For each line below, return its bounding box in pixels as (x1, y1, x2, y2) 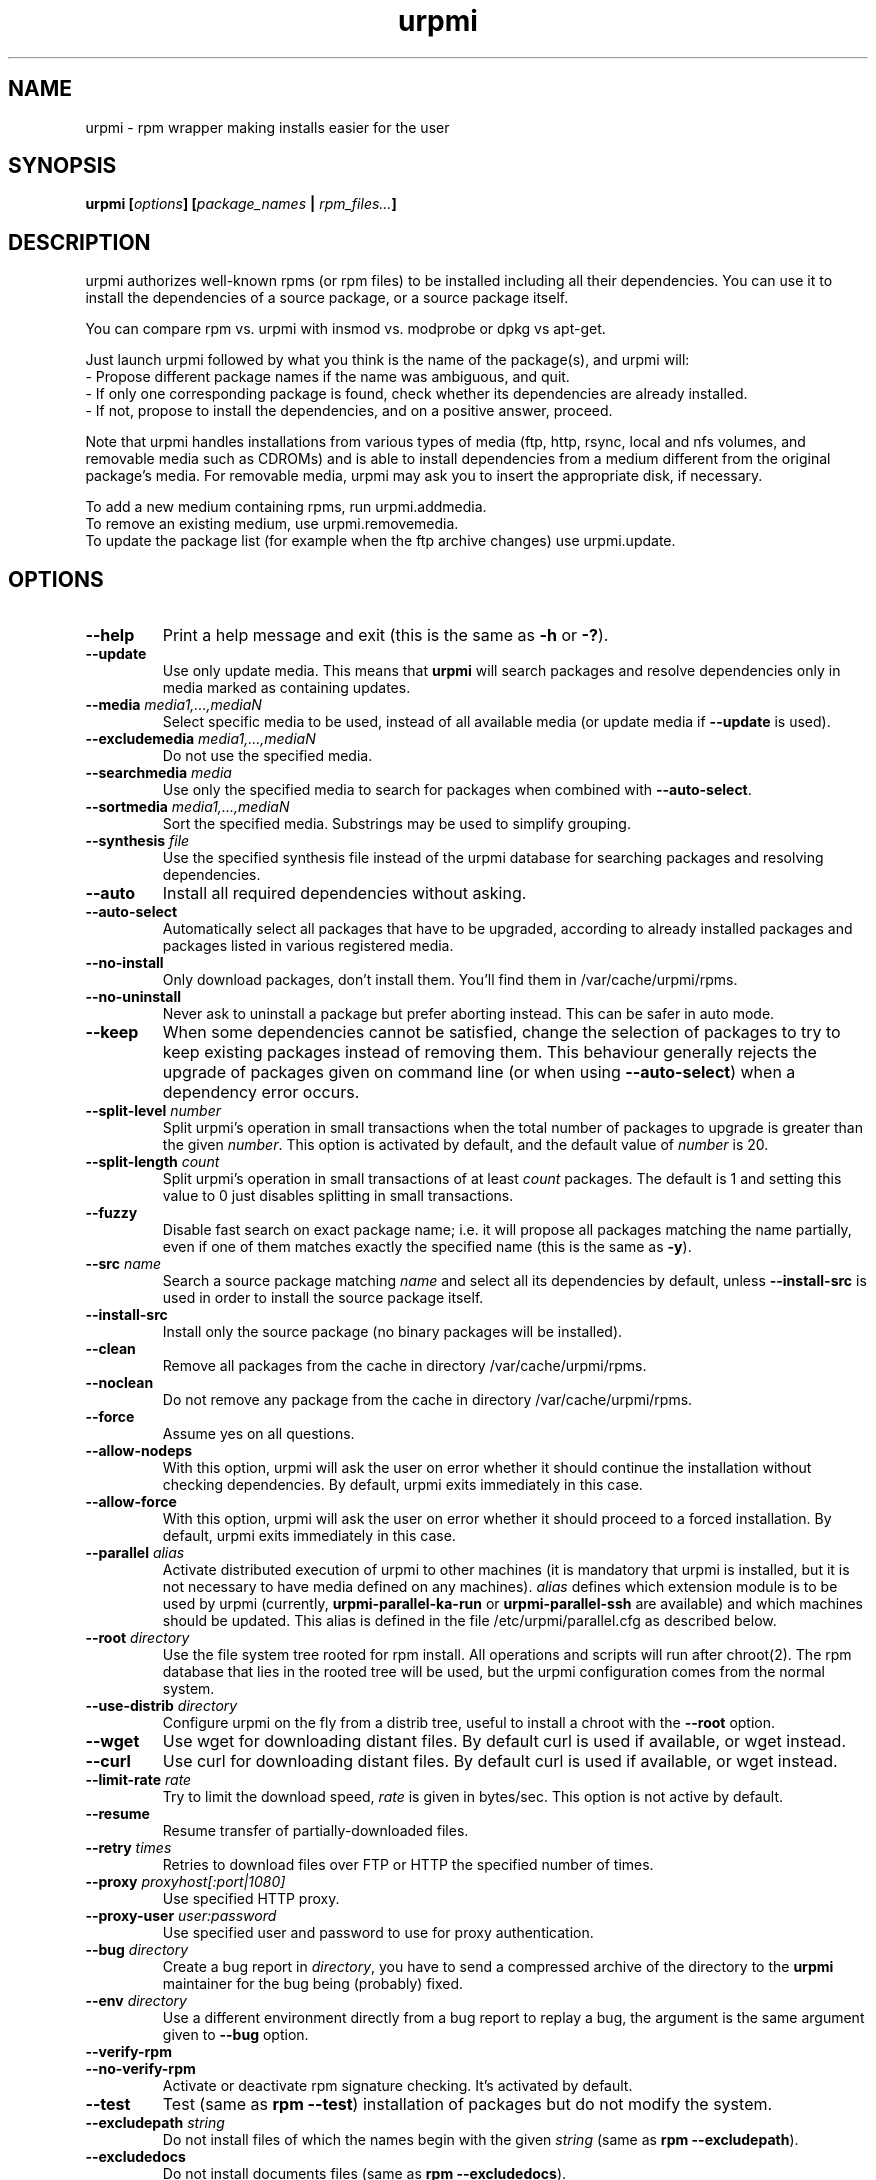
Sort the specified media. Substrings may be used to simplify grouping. (162, 815, 631, 833)
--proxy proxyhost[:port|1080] (85, 1873, 286, 1891)
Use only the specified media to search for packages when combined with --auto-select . (162, 781, 752, 799)
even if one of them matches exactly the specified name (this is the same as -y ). (162, 1238, 692, 1256)
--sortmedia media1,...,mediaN (85, 798, 290, 816)
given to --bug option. (162, 2026, 309, 2044)
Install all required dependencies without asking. (162, 883, 527, 904)
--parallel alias (85, 1544, 185, 1562)
